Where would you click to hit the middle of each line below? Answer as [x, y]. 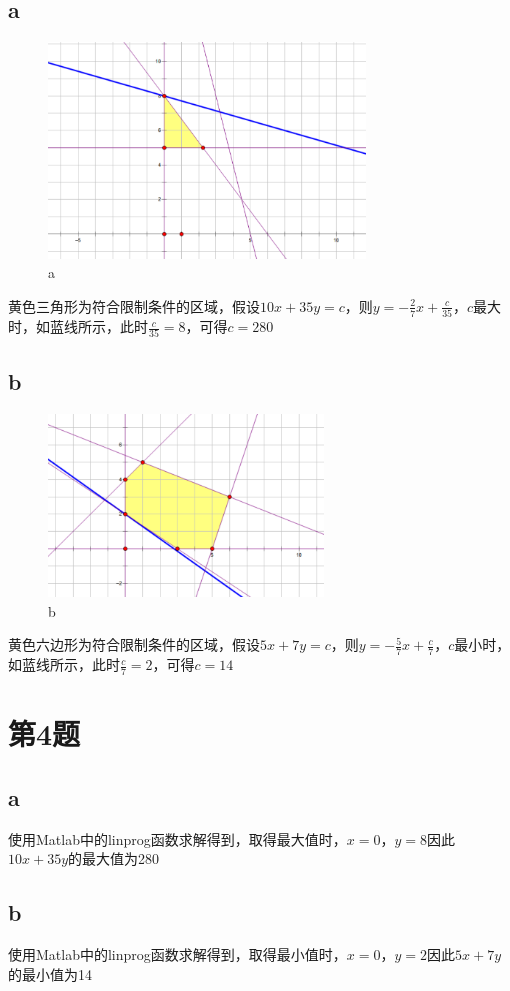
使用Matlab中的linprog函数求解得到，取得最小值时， [177, 954]
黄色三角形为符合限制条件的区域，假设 [134, 305]
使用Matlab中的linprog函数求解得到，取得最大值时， [177, 838]
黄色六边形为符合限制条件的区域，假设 [134, 644]
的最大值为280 [114, 858]
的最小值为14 [50, 973]
